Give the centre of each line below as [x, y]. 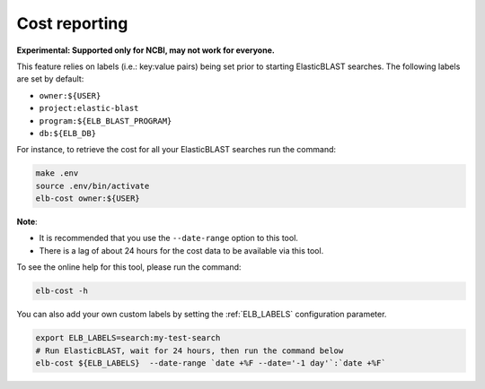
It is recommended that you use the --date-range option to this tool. [168, 238]
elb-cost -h [62, 291]
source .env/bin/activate [93, 186]
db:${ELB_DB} [68, 133]
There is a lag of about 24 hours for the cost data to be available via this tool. [181, 250]
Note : [27, 222]
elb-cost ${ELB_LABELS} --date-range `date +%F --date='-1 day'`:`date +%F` [211, 363]
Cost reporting [72, 23]
